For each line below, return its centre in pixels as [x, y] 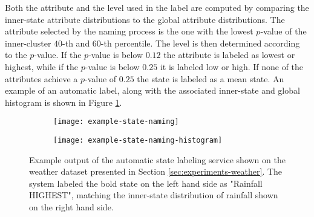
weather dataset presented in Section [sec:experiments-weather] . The [156, 171]
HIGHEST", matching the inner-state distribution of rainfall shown [154, 195]
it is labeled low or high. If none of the [232, 66]
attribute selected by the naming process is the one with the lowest [129, 31]
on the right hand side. [71, 207]
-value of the [283, 31]
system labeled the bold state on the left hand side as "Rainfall [146, 183]
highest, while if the [42, 66]
